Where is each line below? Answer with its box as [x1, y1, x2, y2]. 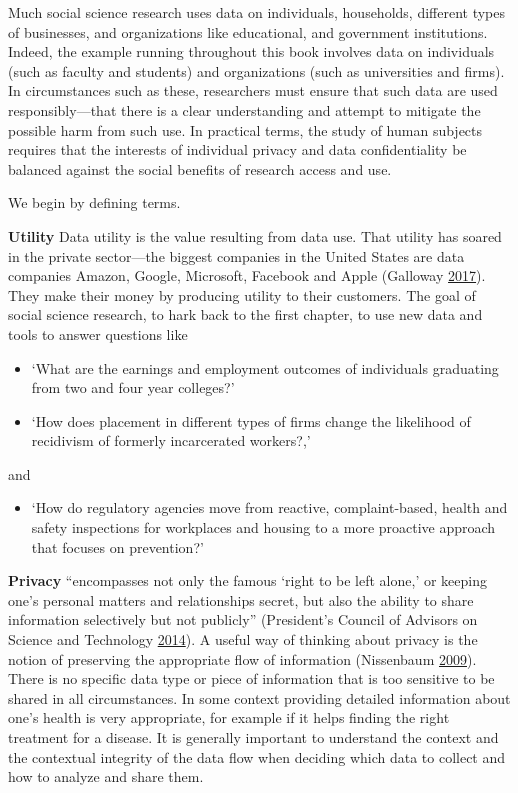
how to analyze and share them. [8, 766, 204, 787]
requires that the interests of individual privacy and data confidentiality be [8, 139, 467, 160]
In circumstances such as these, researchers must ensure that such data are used [8, 80, 498, 101]
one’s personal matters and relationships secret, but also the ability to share [8, 589, 474, 610]
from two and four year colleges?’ [31, 377, 235, 398]
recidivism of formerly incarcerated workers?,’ [31, 430, 311, 451]
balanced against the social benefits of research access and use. [8, 158, 392, 179]
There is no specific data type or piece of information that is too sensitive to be [8, 668, 495, 689]
